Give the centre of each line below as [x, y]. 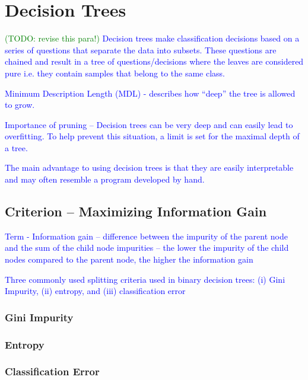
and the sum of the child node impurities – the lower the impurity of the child [147, 248]
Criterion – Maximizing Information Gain [136, 211]
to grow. [20, 105]
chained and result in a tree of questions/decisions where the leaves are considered [154, 61]
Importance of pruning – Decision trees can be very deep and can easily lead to [149, 124]
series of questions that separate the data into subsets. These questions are [141, 50]
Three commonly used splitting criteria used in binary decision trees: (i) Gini [145, 279]
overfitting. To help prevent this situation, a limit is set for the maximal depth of [152, 136]
